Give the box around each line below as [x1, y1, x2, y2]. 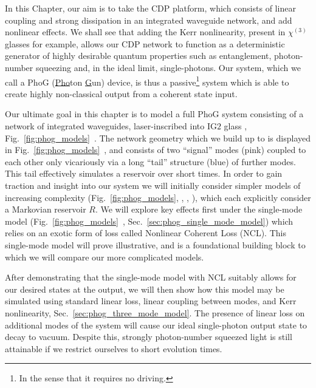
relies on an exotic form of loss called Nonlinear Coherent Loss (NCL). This [5, 226, 286, 239]
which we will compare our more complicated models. [5, 250, 204, 263]
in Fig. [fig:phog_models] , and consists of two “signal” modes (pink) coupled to [5, 143, 306, 156]
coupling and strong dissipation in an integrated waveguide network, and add [5, 13, 292, 26]
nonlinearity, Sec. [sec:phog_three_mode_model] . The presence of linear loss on [5, 306, 305, 319]
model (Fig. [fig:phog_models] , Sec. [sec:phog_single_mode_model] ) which [5, 214, 294, 227]
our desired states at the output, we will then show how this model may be [5, 282, 284, 295]
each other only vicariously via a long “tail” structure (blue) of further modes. [5, 155, 296, 168]
